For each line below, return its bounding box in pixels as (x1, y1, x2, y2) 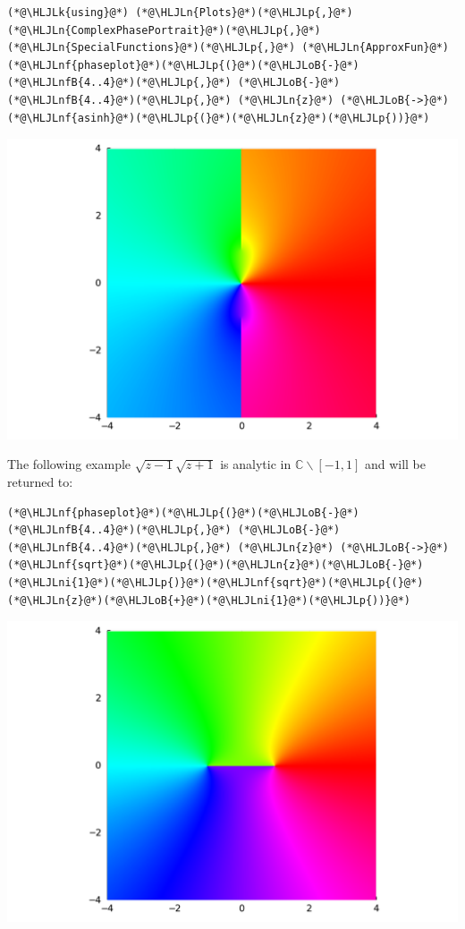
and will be (364, 455, 426, 473)
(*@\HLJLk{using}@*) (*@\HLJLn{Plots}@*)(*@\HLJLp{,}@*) (7, 6, 353, 19)
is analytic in (220, 455, 292, 473)
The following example (7, 455, 131, 473)
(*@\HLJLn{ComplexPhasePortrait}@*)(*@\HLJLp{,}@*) (7, 23, 321, 37)
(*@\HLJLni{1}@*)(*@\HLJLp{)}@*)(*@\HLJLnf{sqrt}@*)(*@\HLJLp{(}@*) (7, 575, 424, 589)
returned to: (7, 473, 73, 491)
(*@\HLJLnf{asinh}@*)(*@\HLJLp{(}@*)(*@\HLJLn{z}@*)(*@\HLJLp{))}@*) (7, 111, 430, 124)
